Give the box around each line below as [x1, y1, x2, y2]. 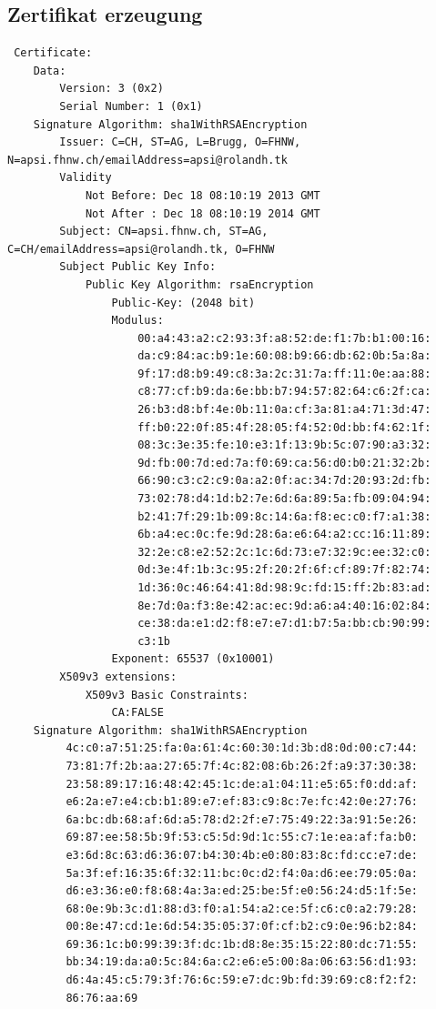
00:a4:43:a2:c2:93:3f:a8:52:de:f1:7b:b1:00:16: [137, 331, 431, 345]
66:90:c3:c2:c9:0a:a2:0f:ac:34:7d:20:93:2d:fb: [137, 474, 431, 488]
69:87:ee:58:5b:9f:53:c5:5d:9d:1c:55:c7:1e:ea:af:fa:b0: [66, 831, 419, 844]
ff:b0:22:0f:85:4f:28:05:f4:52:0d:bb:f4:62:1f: [137, 420, 431, 434]
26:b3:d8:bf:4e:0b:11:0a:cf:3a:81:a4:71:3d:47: [137, 403, 431, 417]
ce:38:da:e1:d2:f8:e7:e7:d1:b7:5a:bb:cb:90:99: [137, 617, 431, 631]
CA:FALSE [111, 706, 164, 720]
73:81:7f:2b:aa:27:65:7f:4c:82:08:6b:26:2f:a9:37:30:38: [66, 759, 419, 772]
